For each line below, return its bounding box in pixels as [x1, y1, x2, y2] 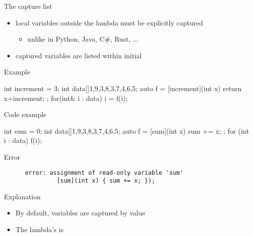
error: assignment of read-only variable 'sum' [25, 169, 184, 176]
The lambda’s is [15, 224, 64, 235]
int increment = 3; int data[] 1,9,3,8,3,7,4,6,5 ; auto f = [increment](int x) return [4, 83, 242, 93]
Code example [4, 109, 47, 119]
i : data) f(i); [4, 135, 42, 145]
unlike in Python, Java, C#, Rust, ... [27, 34, 139, 44]
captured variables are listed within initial [15, 50, 142, 60]
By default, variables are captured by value [15, 208, 145, 218]
